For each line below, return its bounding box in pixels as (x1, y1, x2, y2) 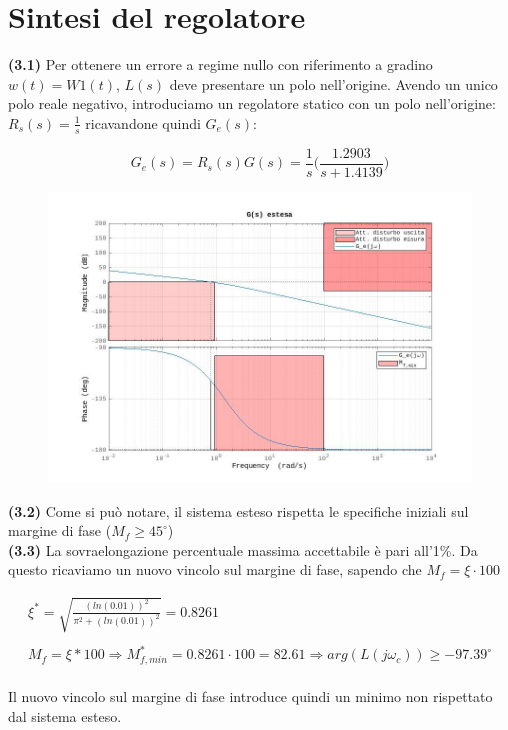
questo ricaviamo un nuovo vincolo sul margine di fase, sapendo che (8, 559, 422, 580)
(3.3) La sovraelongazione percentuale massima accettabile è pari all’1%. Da (8, 539, 478, 560)
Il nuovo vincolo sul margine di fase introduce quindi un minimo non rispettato (8, 686, 493, 707)
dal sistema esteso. (8, 705, 122, 726)
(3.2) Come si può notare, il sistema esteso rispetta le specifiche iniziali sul (8, 500, 469, 521)
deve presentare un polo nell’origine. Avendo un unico (169, 73, 498, 94)
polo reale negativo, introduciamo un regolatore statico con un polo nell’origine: (8, 93, 496, 114)
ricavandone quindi (85, 112, 201, 133)
